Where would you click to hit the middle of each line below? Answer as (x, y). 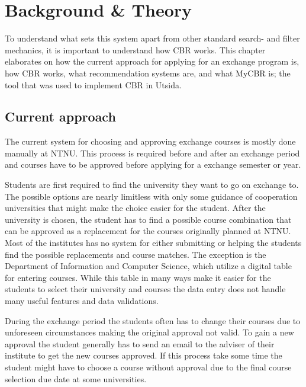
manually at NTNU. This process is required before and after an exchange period (152, 153)
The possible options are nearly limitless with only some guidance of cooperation (151, 196)
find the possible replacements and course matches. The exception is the (136, 254)
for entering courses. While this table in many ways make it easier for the (138, 277)
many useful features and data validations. (82, 301)
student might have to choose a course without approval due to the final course (148, 367)
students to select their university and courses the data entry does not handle (145, 289)
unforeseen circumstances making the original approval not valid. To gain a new (149, 332)
